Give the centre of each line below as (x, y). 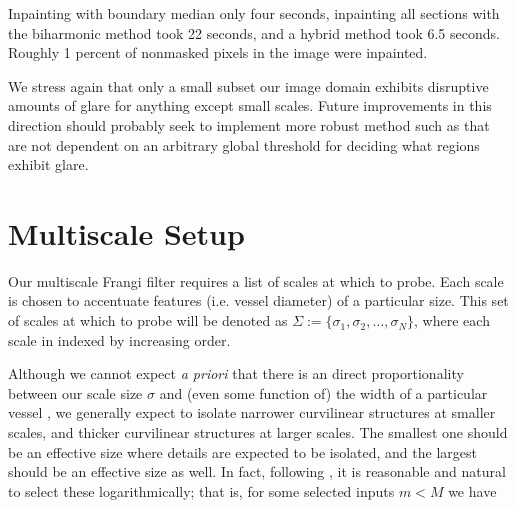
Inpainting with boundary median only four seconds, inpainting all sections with (254, 13)
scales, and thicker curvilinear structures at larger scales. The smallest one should (258, 432)
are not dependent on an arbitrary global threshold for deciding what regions (244, 144)
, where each (452, 320)
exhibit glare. (48, 164)
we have (472, 490)
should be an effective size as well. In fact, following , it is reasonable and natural (257, 471)
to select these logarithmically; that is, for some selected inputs (201, 490)
